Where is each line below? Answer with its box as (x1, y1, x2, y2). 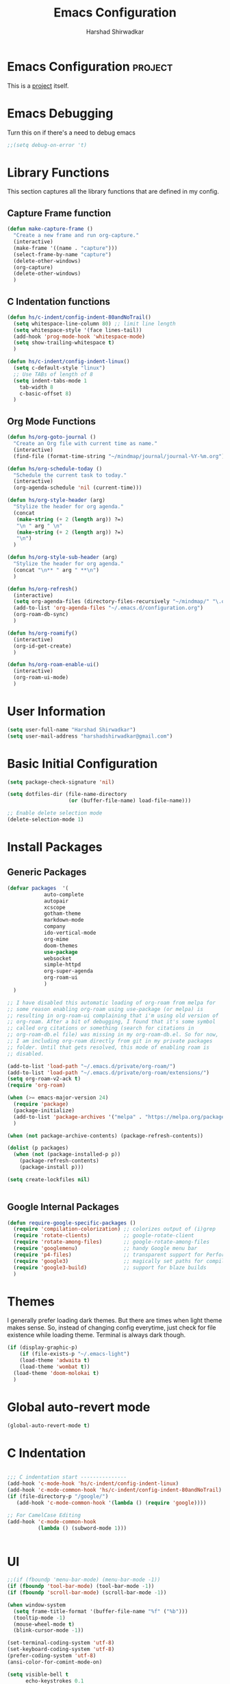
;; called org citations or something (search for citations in (7, 1025, 194, 1032)
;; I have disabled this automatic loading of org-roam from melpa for (7, 999, 216, 1006)
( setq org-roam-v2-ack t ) (7, 1076, 81, 1082)
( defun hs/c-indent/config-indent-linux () (7, 359, 130, 365)
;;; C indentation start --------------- (7, 1474, 127, 1481)
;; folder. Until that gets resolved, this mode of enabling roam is (7, 1044, 210, 1051)
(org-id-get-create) (13, 642, 72, 650)
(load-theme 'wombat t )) (19, 1363, 90, 1370)
